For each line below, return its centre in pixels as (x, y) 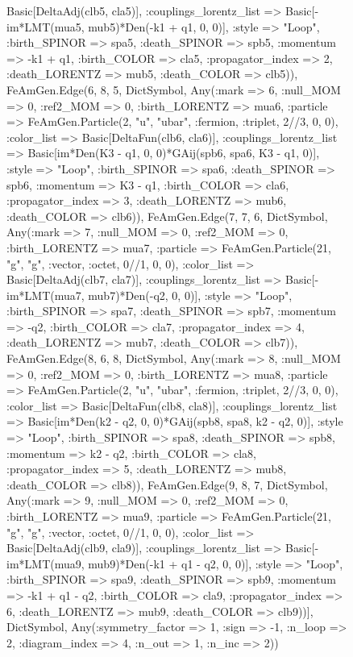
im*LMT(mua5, (46, 26)
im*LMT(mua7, (46, 295)
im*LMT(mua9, (46, 563)
